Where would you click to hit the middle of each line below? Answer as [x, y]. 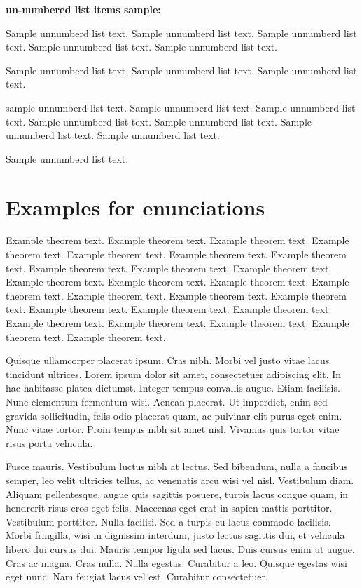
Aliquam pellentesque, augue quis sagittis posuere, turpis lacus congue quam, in [177, 494]
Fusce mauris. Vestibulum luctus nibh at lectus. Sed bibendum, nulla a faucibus [177, 466]
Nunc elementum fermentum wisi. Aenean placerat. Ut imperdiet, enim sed [167, 401]
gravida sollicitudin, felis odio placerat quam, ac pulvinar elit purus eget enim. [174, 415]
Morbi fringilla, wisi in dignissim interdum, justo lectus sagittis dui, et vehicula [175, 535]
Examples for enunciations [135, 207]
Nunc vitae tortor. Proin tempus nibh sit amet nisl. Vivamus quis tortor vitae [173, 429]
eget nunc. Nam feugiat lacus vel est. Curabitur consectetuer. [137, 576]
